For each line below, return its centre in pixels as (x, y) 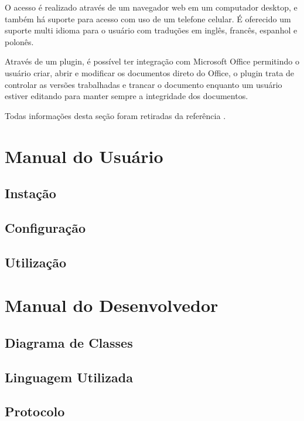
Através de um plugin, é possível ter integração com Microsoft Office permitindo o (152, 61)
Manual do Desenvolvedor (112, 305)
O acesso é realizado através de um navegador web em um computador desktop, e (151, 7)
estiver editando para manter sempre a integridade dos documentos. (127, 96)
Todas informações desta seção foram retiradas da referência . (115, 115)
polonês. (19, 41)
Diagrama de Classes (69, 342)
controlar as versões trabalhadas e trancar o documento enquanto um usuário (144, 84)
